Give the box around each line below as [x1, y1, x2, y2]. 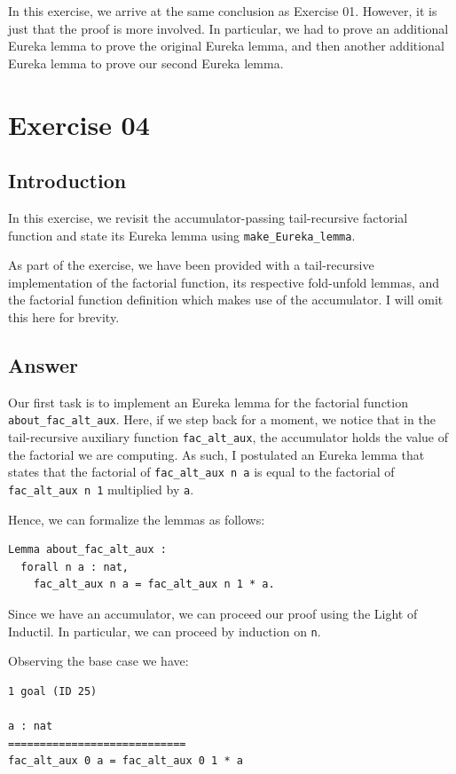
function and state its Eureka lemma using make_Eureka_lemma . [8, 225, 356, 244]
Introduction [8, 167, 127, 194]
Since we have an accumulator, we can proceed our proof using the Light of [8, 604, 418, 622]
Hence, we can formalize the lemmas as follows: [8, 509, 265, 528]
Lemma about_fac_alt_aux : [8, 543, 167, 557]
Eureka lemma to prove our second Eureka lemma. [8, 53, 284, 72]
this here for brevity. [8, 307, 120, 326]
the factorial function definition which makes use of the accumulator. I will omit [8, 290, 444, 309]
